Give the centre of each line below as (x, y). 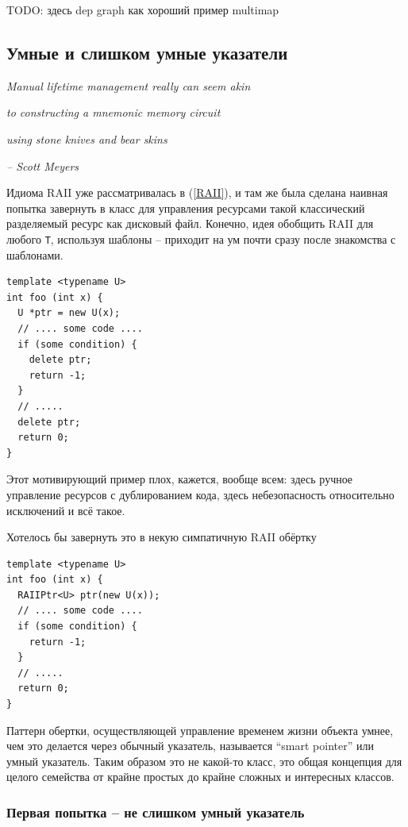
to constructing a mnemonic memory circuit (114, 112)
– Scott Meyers (43, 165)
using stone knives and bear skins (87, 138)
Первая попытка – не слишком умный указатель (156, 812)
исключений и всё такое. (66, 510)
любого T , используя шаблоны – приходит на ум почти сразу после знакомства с (201, 238)
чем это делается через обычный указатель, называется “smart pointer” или (190, 746)
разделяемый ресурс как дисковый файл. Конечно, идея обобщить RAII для (190, 223)
